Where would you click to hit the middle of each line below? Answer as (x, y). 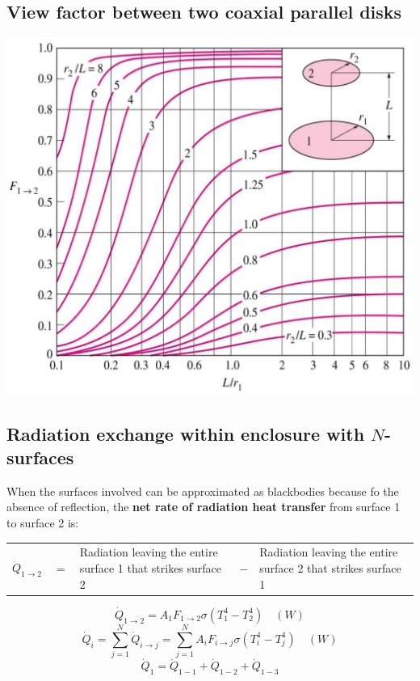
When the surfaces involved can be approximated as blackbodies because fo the (203, 491)
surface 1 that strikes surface (151, 568)
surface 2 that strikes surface (330, 568)
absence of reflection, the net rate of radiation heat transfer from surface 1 (204, 507)
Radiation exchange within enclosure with (186, 433)
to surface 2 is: (43, 523)
